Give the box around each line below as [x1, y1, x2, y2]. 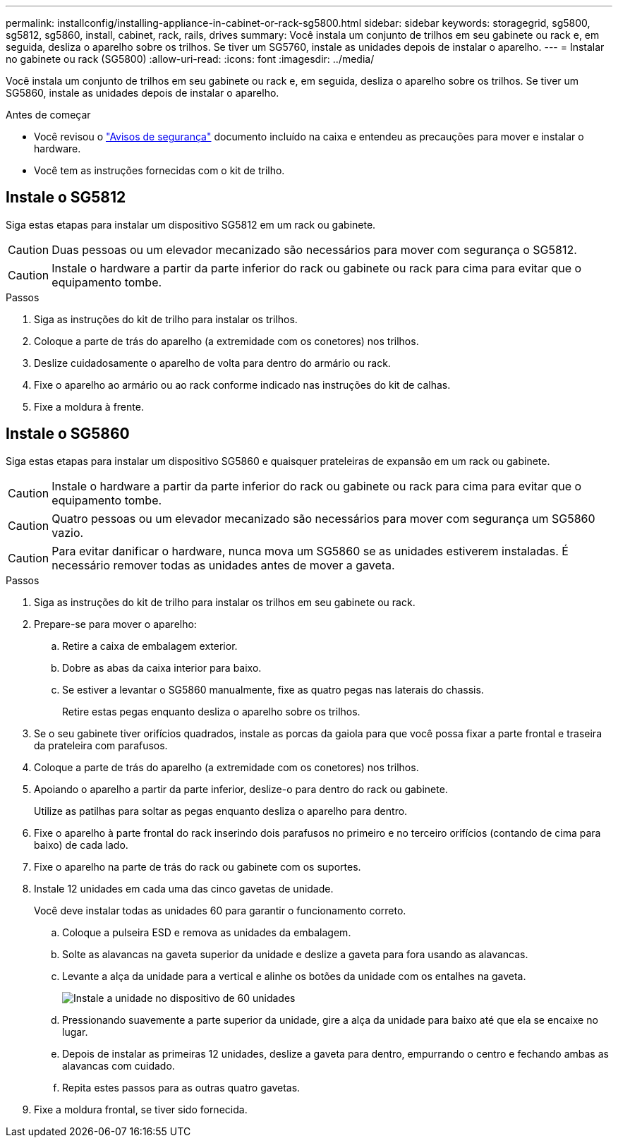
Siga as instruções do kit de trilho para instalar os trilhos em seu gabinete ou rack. [34, 595, 416, 608]
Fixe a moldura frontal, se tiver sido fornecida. [34, 1103, 248, 1115]
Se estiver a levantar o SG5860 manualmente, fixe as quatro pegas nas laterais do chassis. [62, 683, 484, 696]
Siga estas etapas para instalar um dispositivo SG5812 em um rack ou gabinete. [6, 218, 376, 231]
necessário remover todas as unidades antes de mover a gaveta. [51, 557, 395, 572]
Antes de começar [6, 109, 91, 121]
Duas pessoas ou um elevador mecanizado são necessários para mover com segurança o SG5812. [51, 242, 577, 257]
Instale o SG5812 [6, 188, 126, 207]
